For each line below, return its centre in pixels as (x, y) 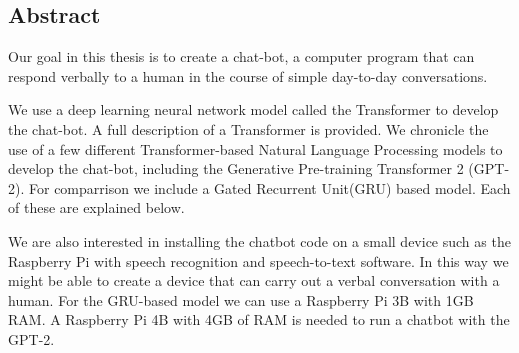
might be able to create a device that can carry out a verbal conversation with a (254, 280)
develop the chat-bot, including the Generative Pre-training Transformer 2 (236, 168)
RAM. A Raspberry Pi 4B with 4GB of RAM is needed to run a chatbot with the (259, 319)
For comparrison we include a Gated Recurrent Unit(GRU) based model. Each (269, 187)
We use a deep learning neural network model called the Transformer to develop (253, 109)
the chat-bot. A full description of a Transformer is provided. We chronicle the (248, 128)
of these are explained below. (96, 207)
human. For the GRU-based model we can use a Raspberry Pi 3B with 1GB (241, 299)
